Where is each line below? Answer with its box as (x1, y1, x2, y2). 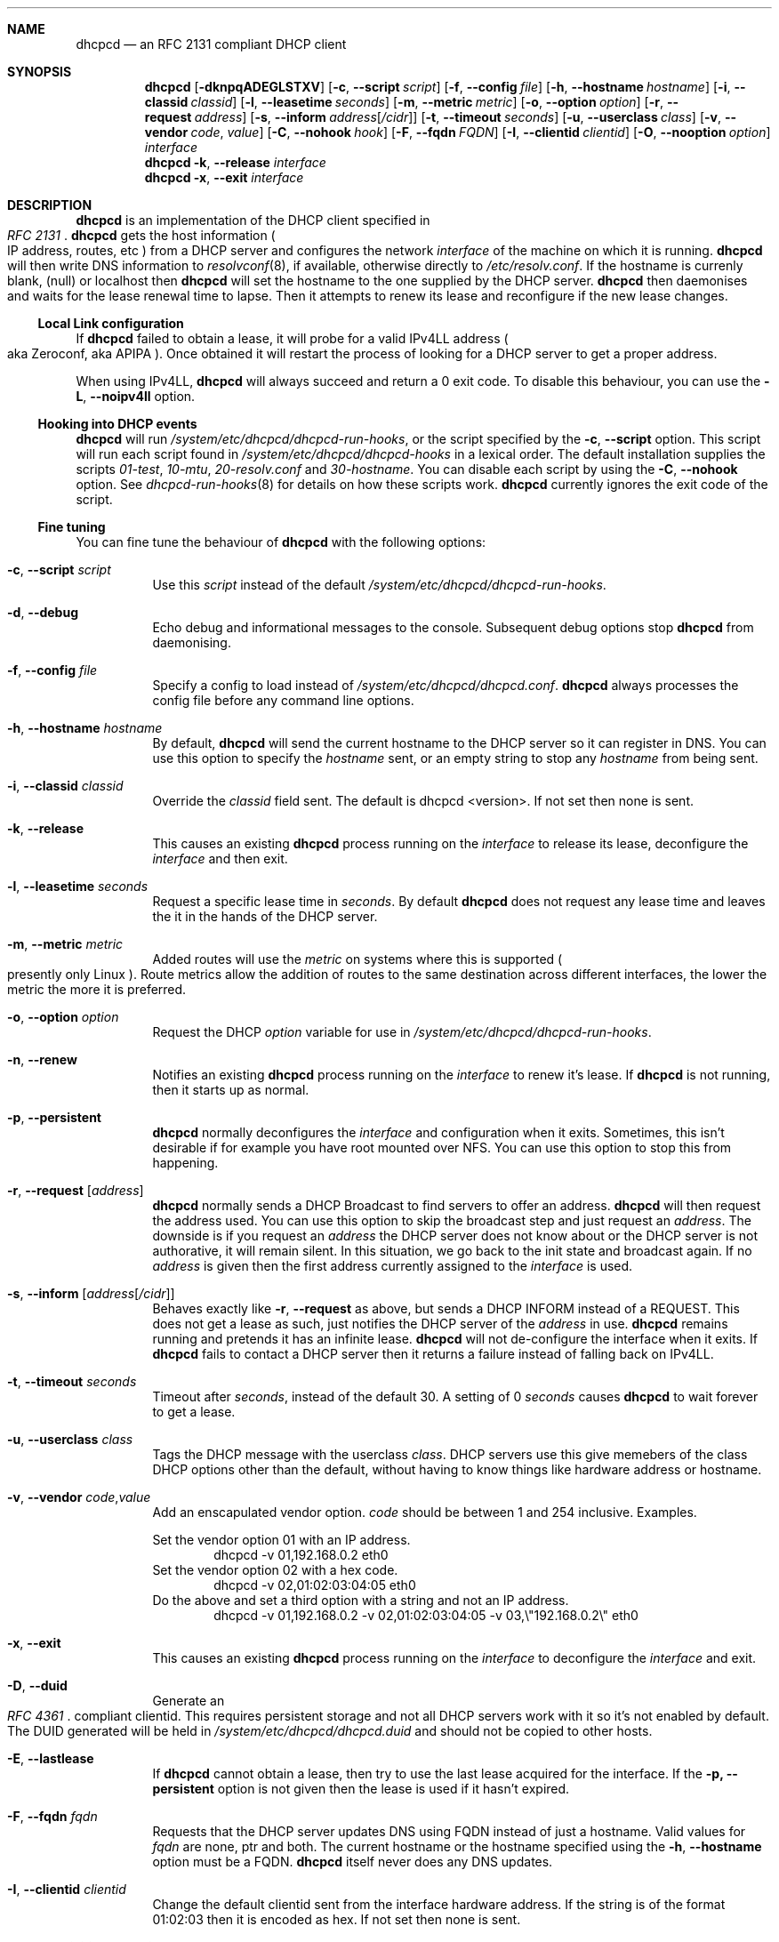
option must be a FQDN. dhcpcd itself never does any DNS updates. (152, 1854, 553, 1869)
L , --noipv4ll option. (76, 389, 196, 404)
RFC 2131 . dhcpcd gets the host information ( (7, 228, 276, 243)
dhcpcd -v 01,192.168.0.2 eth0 (213, 1547, 389, 1562)
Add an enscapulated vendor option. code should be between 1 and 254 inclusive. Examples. (152, 1505, 697, 1520)
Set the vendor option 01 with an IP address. (152, 1532, 411, 1547)
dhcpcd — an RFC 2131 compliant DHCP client (76, 36, 347, 52)
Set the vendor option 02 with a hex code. (152, 1562, 398, 1577)
